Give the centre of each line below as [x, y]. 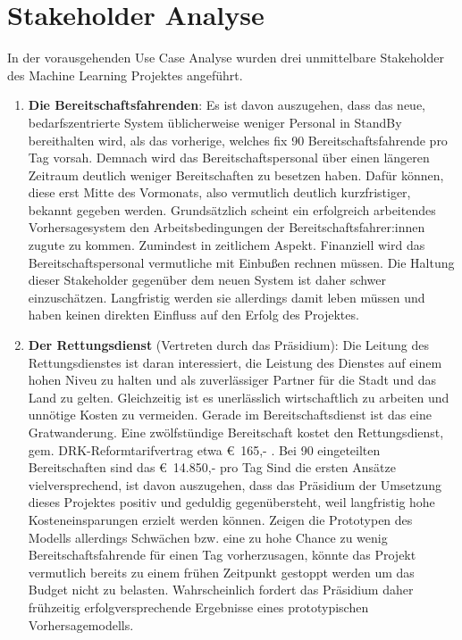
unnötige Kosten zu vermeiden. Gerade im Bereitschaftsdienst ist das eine [230, 415]
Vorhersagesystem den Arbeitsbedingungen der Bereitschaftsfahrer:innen [227, 227]
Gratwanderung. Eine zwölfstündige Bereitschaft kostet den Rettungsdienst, [236, 432]
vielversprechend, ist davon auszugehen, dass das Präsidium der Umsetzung [235, 484]
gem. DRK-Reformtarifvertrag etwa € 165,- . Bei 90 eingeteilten [204, 449]
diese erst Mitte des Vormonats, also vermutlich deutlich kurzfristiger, [219, 192]
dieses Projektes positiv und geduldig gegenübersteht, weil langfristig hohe [231, 502]
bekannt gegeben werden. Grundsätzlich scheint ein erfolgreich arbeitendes [232, 209]
